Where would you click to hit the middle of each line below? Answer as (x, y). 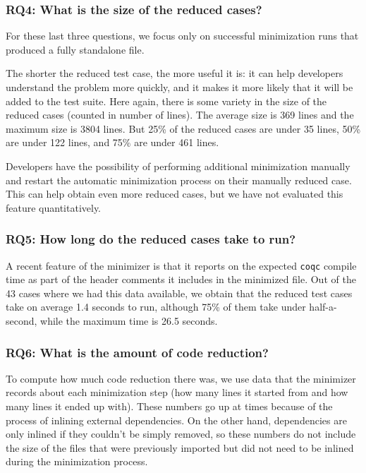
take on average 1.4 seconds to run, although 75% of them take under (156, 307)
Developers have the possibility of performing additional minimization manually (178, 166)
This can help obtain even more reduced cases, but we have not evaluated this (175, 194)
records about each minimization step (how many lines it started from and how (177, 392)
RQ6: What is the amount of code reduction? (137, 352)
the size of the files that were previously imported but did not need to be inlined (180, 447)
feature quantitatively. (54, 207)
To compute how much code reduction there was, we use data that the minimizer (181, 378)
